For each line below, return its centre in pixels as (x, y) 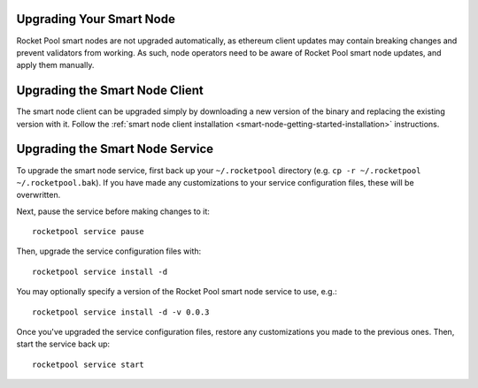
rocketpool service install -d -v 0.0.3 (121, 312)
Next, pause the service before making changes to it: (113, 211)
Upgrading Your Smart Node (96, 19)
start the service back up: (63, 344)
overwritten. (39, 195)
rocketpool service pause (89, 232)
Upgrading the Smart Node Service (115, 149)
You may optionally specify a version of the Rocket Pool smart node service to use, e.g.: (177, 292)
